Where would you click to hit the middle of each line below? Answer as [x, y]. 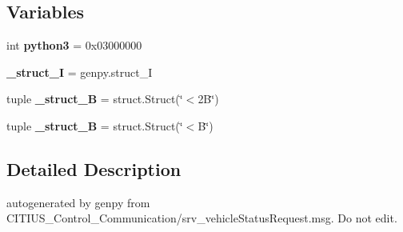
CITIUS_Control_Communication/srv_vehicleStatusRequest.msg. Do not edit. [202, 218]
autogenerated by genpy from [78, 202]
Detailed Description [94, 168]
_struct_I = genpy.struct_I [80, 72]
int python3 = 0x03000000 [74, 45]
